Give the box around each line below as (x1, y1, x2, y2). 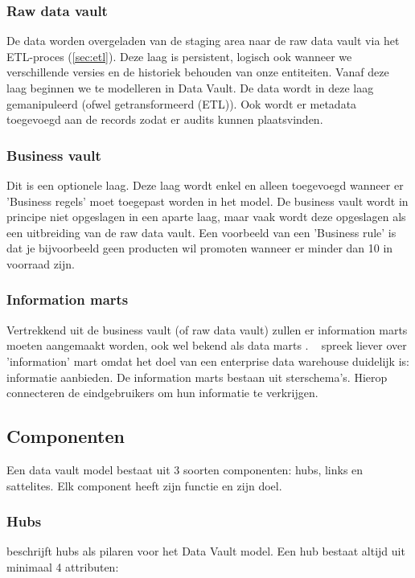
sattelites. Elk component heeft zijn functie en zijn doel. (6, 477, 282, 494)
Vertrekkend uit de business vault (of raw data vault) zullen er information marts (6, 321, 408, 338)
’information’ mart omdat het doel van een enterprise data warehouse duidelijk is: (6, 352, 409, 369)
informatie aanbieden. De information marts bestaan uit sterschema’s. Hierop (6, 368, 388, 385)
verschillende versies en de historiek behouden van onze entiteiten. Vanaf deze (6, 64, 389, 80)
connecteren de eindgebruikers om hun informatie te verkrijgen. (6, 384, 318, 401)
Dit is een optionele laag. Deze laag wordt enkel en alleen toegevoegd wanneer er (6, 177, 404, 193)
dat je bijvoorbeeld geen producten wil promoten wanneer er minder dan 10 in (6, 240, 393, 256)
